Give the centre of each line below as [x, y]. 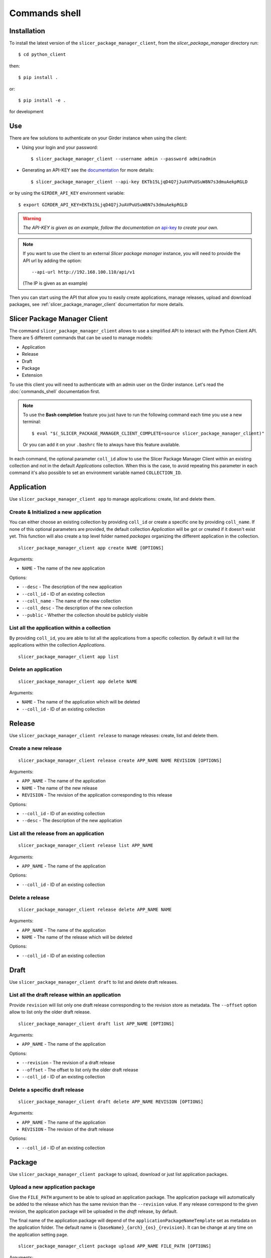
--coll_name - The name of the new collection [71, 601]
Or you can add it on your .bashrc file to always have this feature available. [101, 445]
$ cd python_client [42, 55]
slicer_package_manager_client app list [69, 656]
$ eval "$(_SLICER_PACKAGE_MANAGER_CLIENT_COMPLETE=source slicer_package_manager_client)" [148, 433]
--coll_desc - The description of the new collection [77, 608]
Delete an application [36, 669]
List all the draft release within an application [65, 995]
